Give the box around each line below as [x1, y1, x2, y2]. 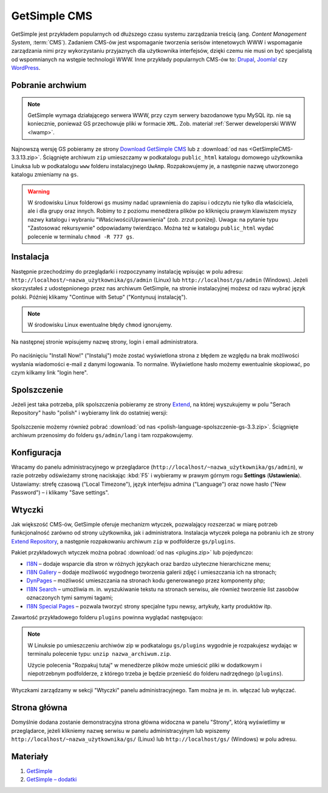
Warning [27, 188, 50, 195]
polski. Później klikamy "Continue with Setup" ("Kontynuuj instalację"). [11, 293, 188, 301]
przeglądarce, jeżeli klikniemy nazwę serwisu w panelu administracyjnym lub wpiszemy [11, 727, 230, 734]
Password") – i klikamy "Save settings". [11, 489, 109, 496]
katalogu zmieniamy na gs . [11, 171, 79, 179]
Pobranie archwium [11, 80, 87, 90]
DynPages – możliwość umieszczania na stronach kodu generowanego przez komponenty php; [26, 577, 265, 584]
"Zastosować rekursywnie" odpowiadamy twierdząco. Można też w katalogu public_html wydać [27, 225, 275, 232]
